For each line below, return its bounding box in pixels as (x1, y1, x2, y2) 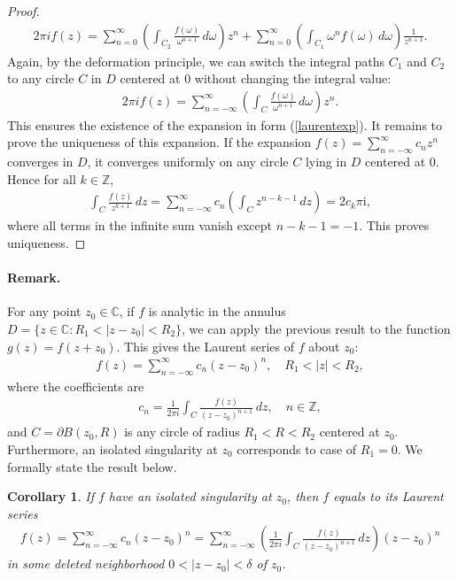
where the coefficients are (7, 376, 144, 395)
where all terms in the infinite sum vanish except (7, 216, 272, 235)
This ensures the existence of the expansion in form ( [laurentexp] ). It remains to (7, 115, 443, 134)
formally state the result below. (7, 457, 177, 475)
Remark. (7, 268, 61, 287)
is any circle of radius (124, 422, 240, 441)
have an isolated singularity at (108, 487, 272, 506)
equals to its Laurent (333, 487, 444, 506)
